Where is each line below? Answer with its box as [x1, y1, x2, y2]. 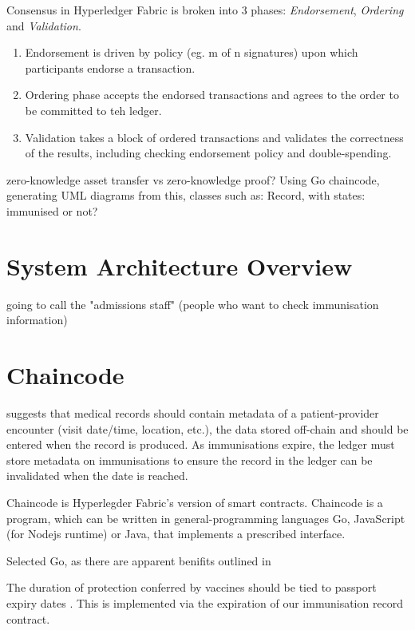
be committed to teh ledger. [25, 101, 162, 118]
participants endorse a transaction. [25, 59, 196, 76]
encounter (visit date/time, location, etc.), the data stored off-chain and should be [6, 420, 409, 437]
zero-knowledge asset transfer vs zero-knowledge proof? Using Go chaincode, [6, 171, 380, 188]
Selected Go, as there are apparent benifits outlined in [6, 552, 271, 569]
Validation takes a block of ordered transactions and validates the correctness [25, 129, 404, 145]
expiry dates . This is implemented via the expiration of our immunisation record [6, 594, 404, 611]
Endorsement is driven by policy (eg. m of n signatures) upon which [25, 44, 358, 61]
